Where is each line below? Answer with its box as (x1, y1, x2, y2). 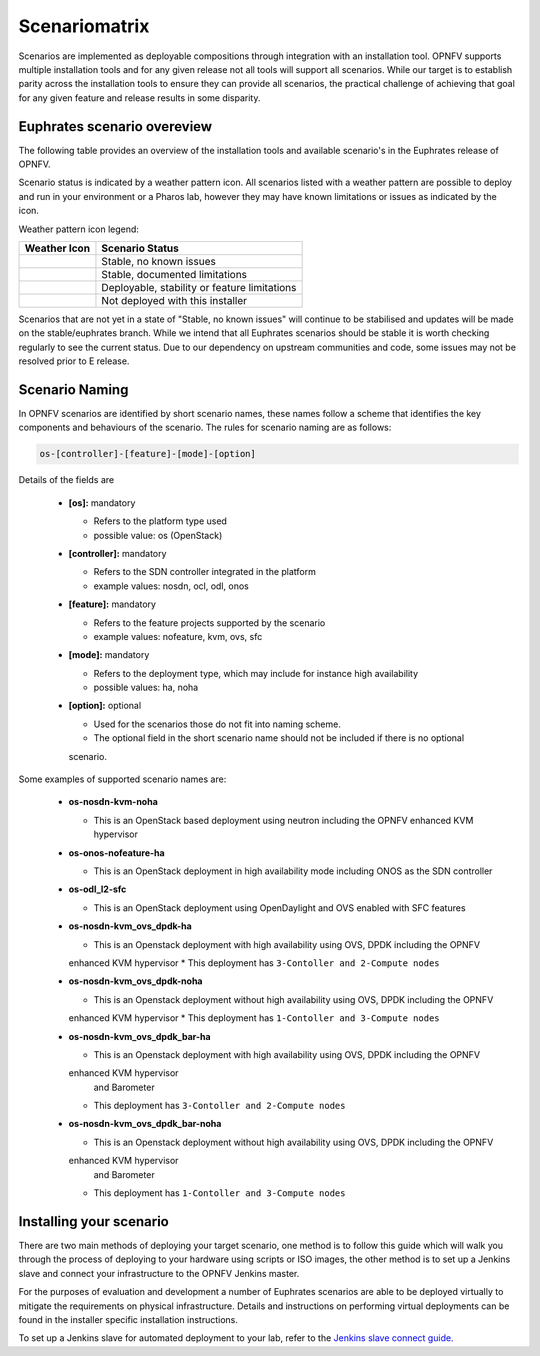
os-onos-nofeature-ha (68, 846, 165, 859)
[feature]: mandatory (68, 598, 157, 610)
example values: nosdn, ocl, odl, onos (93, 580, 249, 592)
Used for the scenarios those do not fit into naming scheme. (93, 718, 342, 730)
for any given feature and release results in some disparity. (18, 91, 261, 104)
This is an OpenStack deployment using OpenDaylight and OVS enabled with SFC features (93, 901, 466, 914)
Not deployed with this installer (101, 293, 247, 307)
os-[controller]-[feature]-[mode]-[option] (39, 448, 257, 460)
